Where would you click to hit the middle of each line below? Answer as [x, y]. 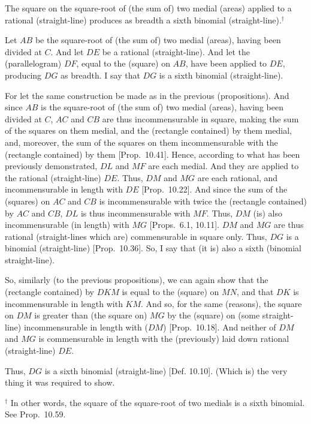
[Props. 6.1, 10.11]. [184, 225]
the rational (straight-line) [53, 177]
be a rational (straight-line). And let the [176, 51]
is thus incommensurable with [135, 213]
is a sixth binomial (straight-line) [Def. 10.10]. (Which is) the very [166, 370]
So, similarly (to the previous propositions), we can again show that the [137, 280]
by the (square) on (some [214, 315]
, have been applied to [226, 63]
